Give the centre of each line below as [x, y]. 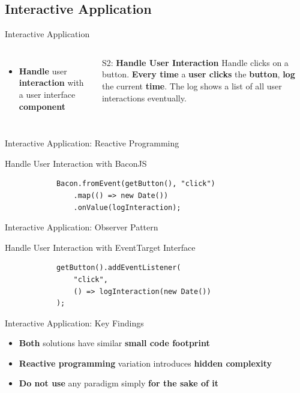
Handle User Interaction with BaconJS [76, 163]
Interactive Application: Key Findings [74, 322]
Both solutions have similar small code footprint [114, 343]
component [42, 106]
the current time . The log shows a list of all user [192, 85]
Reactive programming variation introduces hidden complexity [145, 363]
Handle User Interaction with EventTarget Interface [100, 247]
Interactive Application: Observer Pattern [82, 227]
